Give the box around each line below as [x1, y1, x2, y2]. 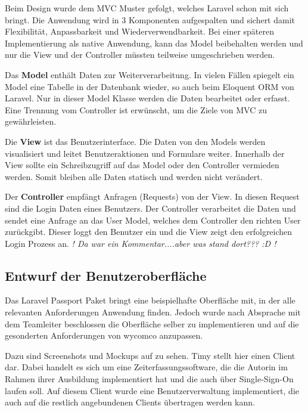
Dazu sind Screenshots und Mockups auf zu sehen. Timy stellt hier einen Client [5, 349, 295, 361]
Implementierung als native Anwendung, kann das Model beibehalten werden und [5, 36, 303, 49]
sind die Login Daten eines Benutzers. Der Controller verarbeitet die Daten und [5, 202, 296, 214]
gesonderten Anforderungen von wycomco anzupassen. [5, 329, 203, 342]
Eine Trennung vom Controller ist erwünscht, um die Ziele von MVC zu [5, 103, 267, 116]
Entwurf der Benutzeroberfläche [5, 266, 207, 284]
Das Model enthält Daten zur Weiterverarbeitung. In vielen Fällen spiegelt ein [5, 68, 294, 80]
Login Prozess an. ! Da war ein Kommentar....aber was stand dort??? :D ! [5, 237, 276, 249]
